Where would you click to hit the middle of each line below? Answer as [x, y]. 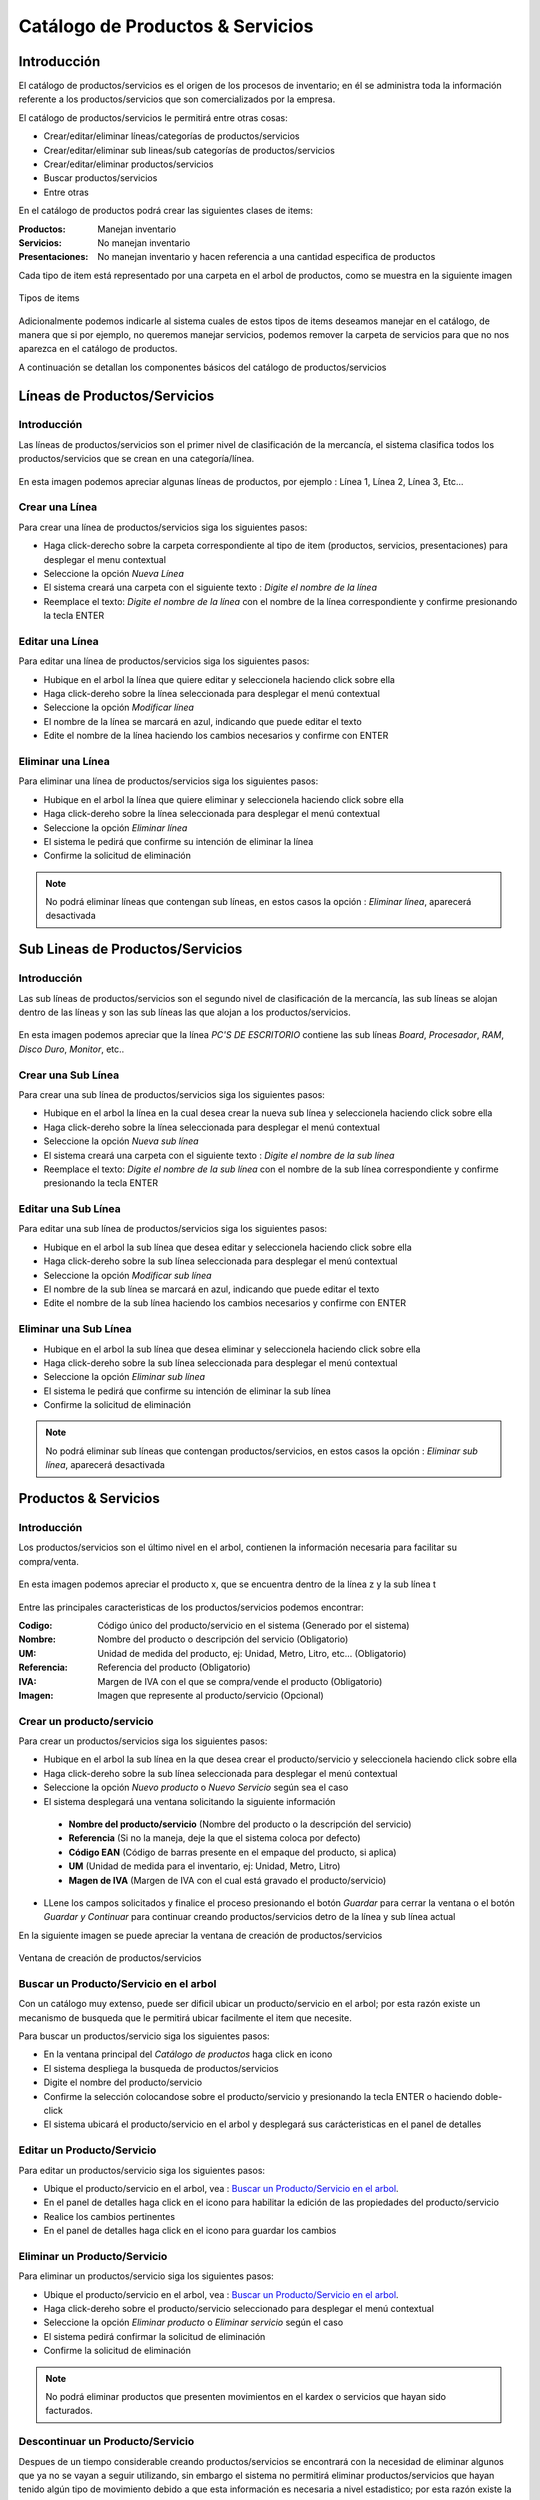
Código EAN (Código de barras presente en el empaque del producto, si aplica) [232, 1852]
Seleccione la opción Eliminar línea [115, 827]
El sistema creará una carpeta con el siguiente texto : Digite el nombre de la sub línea [219, 1155]
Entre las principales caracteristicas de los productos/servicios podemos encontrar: [191, 1607]
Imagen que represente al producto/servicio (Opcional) [210, 1695]
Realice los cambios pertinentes [109, 2216]
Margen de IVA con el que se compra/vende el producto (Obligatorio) [240, 1681]
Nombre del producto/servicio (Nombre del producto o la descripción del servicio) [240, 1824]
